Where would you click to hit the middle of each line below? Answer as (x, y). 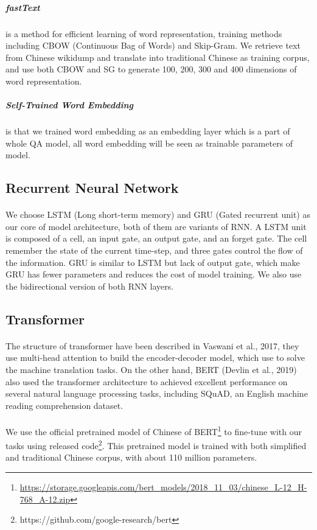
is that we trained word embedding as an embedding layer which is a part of (148, 131)
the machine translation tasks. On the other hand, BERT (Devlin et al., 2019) (151, 369)
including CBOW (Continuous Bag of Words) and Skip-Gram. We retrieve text (153, 45)
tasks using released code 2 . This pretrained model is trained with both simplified (156, 445)
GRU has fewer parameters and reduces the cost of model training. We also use (154, 274)
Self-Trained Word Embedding (69, 105)
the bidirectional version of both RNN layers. (90, 286)
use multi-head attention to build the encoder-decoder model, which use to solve (155, 357)
